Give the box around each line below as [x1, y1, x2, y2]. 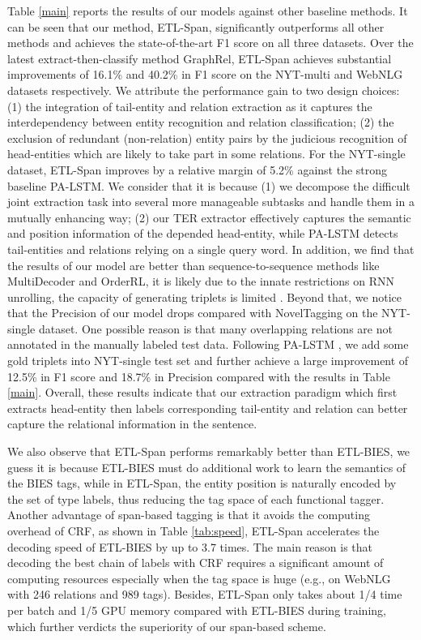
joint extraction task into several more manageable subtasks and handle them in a [7, 193, 415, 210]
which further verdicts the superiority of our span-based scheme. [7, 617, 326, 634]
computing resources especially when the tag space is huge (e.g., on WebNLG [7, 569, 391, 586]
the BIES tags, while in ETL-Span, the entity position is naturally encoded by [7, 475, 397, 492]
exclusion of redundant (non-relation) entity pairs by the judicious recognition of [7, 129, 407, 146]
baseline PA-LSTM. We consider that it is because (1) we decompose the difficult [7, 177, 410, 194]
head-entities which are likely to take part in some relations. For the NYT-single [7, 145, 406, 162]
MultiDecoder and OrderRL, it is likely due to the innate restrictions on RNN [7, 273, 395, 290]
